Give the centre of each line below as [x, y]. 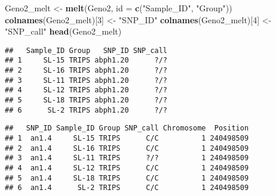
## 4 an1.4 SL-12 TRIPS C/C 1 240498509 [127, 168]
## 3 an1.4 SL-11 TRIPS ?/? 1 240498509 [127, 158]
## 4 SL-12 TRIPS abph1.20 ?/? [86, 90]
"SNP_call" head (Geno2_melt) [63, 31]
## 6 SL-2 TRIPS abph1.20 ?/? [86, 110]
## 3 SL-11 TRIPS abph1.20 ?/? [86, 80]
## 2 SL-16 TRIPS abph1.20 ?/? [86, 71]
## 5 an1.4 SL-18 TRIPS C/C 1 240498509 [127, 178]
